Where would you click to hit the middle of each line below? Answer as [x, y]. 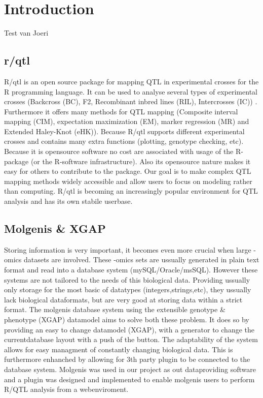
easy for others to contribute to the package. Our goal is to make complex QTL [128, 171]
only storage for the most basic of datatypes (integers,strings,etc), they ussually [128, 289]
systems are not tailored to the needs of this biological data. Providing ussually [127, 279]
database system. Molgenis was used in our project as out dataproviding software [130, 369]
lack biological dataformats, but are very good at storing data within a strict [123, 299]
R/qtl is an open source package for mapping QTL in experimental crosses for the [131, 81]
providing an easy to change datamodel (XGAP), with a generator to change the [129, 329]
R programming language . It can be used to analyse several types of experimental [131, 91]
